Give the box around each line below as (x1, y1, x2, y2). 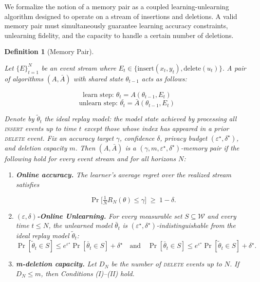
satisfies (16, 179, 39, 189)
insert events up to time (4, 123, 77, 133)
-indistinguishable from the (156, 220, 236, 230)
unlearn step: (79, 100, 118, 107)
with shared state (73, 73, 123, 83)
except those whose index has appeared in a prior (84, 123, 229, 133)
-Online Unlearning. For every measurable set (37, 210, 183, 221)
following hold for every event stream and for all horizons (4, 153, 176, 163)
